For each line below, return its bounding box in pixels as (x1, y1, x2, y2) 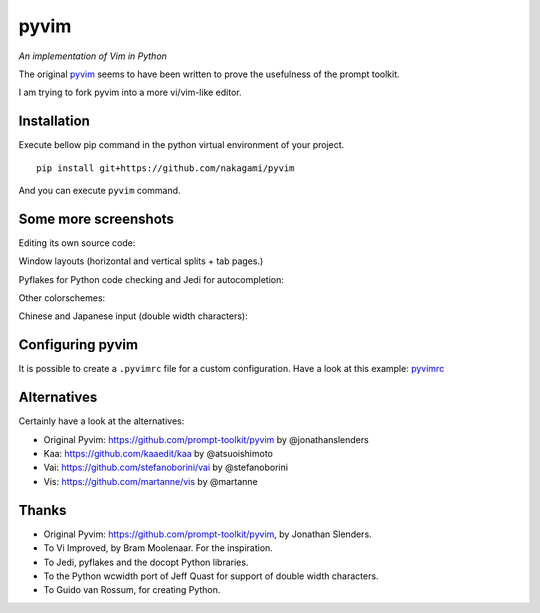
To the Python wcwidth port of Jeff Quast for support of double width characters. (43, 570, 379, 582)
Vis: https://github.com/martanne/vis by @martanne (43, 475, 259, 487)
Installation (18, 113, 90, 130)
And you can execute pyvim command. (18, 185, 181, 197)
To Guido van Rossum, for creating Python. (43, 584, 221, 596)
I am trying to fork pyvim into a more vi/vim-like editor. (18, 86, 242, 99)
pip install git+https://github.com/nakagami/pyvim (36, 162, 295, 174)
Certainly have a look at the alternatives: (18, 415, 185, 427)
